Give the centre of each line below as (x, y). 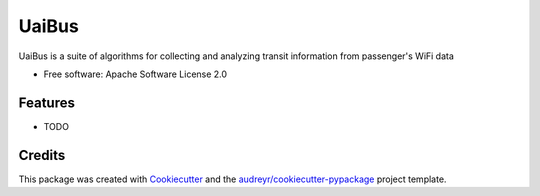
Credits (42, 155)
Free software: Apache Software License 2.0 (135, 74)
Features (46, 102)
